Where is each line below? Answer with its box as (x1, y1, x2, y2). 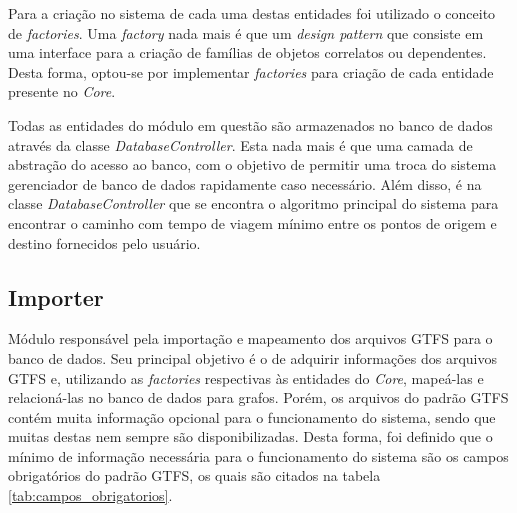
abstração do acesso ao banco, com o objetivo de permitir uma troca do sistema (8, 154, 497, 175)
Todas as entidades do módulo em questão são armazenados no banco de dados (8, 114, 493, 135)
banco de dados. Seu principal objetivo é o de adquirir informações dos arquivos (8, 347, 497, 368)
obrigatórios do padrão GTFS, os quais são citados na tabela (8, 465, 381, 486)
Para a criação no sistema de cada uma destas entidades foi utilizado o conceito (8, 3, 496, 23)
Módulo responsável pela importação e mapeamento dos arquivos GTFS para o (8, 328, 493, 349)
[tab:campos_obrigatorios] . (8, 485, 173, 506)
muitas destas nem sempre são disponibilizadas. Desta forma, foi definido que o (8, 426, 493, 447)
